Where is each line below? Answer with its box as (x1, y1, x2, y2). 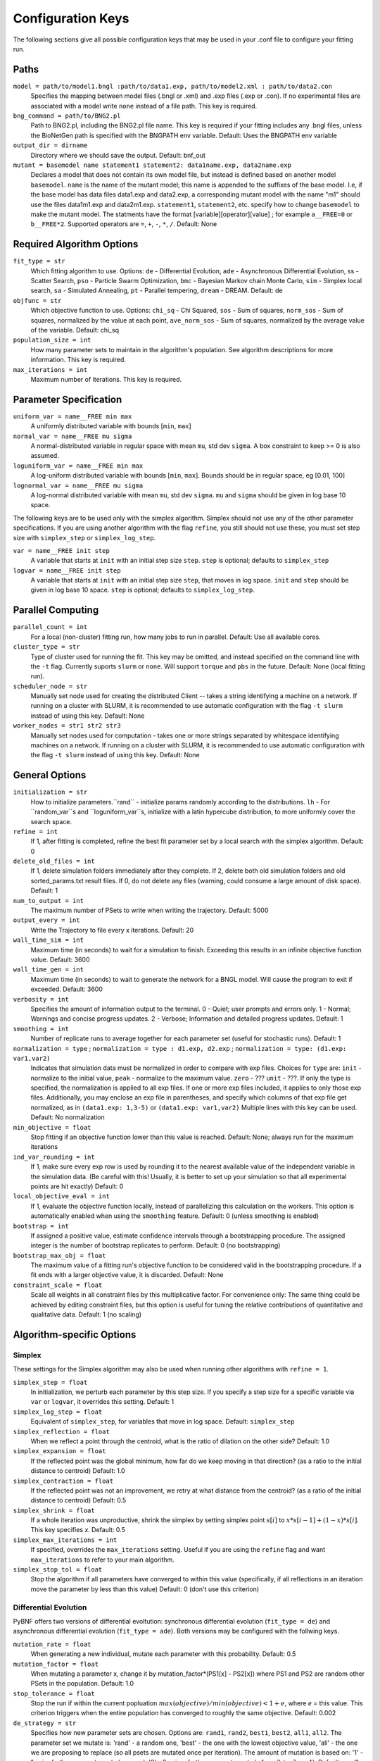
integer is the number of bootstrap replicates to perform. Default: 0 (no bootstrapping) (30, 1241, 281, 1250)
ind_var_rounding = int (13, 1152, 95, 1161)
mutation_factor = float (13, 1660, 99, 1668)
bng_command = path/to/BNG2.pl (13, 112, 121, 120)
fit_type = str (13, 257, 66, 266)
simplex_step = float (13, 1378, 88, 1386)
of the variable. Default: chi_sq (30, 325, 120, 334)
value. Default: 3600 (30, 955, 90, 964)
